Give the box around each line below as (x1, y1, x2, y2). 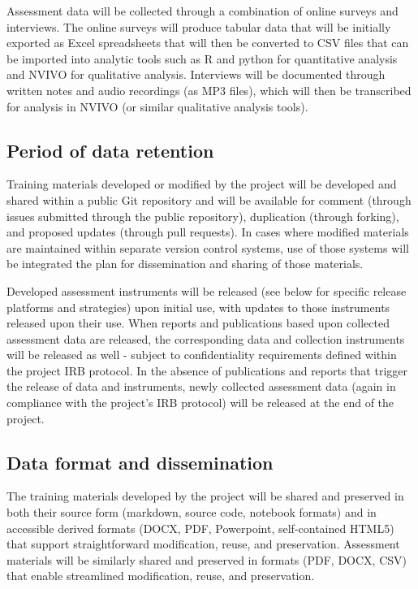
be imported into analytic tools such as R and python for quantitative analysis (6, 50, 398, 67)
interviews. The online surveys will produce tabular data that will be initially (6, 18, 391, 35)
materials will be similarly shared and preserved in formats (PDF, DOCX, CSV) (6, 551, 407, 568)
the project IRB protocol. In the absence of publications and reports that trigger (6, 362, 407, 379)
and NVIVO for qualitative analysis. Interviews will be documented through (6, 66, 386, 83)
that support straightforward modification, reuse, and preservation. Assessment (6, 535, 400, 552)
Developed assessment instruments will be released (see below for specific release (6, 282, 407, 299)
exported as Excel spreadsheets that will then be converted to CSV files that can (6, 34, 409, 51)
